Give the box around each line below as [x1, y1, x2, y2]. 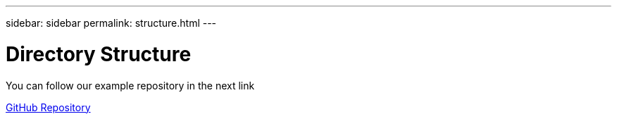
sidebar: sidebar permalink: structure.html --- [6, 17, 217, 29]
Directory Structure [6, 42, 192, 66]
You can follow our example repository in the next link [6, 79, 255, 92]
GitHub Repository [6, 101, 91, 113]
